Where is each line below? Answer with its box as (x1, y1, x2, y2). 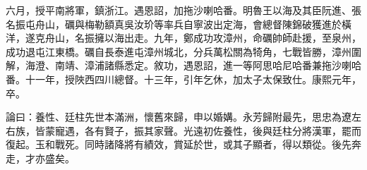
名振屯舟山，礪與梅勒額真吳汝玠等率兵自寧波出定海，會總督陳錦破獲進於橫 (6, 16, 351, 31)
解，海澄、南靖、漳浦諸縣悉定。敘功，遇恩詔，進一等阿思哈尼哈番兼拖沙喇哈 (6, 58, 361, 73)
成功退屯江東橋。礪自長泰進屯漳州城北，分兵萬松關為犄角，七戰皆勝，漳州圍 (6, 44, 361, 59)
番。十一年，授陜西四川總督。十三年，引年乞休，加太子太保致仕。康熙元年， (6, 71, 361, 86)
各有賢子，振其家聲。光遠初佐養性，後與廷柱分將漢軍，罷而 (84, 123, 361, 138)
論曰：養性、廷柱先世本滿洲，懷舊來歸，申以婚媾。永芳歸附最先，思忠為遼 (6, 109, 351, 124)
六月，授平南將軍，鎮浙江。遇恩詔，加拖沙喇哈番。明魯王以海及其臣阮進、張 (6, 3, 361, 17)
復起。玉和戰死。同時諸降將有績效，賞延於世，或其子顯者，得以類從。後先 (6, 137, 351, 152)
